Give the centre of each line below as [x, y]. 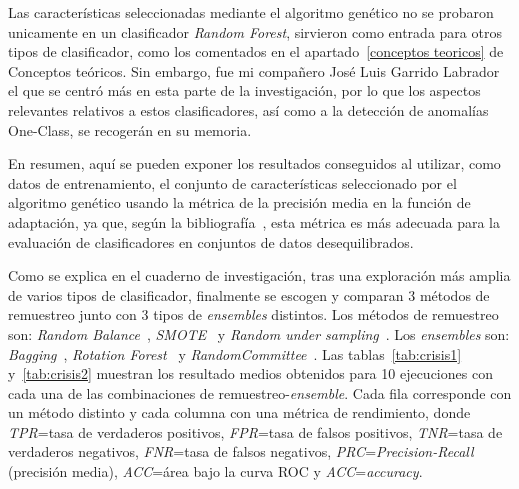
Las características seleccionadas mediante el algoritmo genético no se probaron [251, 12]
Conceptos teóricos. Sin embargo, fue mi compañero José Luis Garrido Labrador [254, 70]
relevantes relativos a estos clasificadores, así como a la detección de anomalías [248, 109]
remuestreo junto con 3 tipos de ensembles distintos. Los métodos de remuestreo [253, 314]
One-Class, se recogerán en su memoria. [130, 129]
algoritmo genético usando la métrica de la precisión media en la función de [239, 202]
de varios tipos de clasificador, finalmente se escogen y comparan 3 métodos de [249, 294]
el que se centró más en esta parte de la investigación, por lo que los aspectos [244, 90]
